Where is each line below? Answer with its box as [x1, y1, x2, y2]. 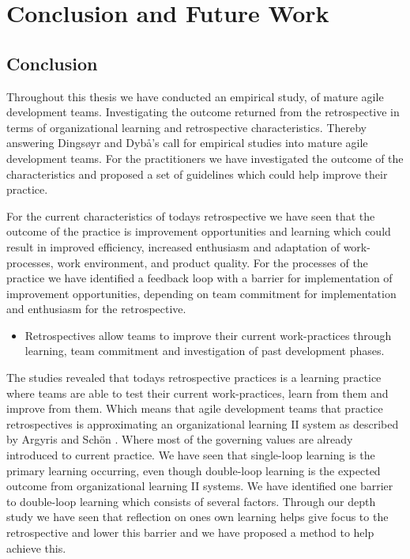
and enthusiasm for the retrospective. [6, 300, 186, 317]
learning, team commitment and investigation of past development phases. [24, 342, 385, 359]
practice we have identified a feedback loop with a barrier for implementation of [6, 270, 393, 286]
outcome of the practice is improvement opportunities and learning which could [6, 223, 391, 240]
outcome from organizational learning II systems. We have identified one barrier [6, 478, 393, 494]
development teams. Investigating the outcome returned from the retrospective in [6, 104, 400, 120]
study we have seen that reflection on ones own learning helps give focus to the [6, 508, 389, 525]
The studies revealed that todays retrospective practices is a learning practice [6, 369, 382, 386]
